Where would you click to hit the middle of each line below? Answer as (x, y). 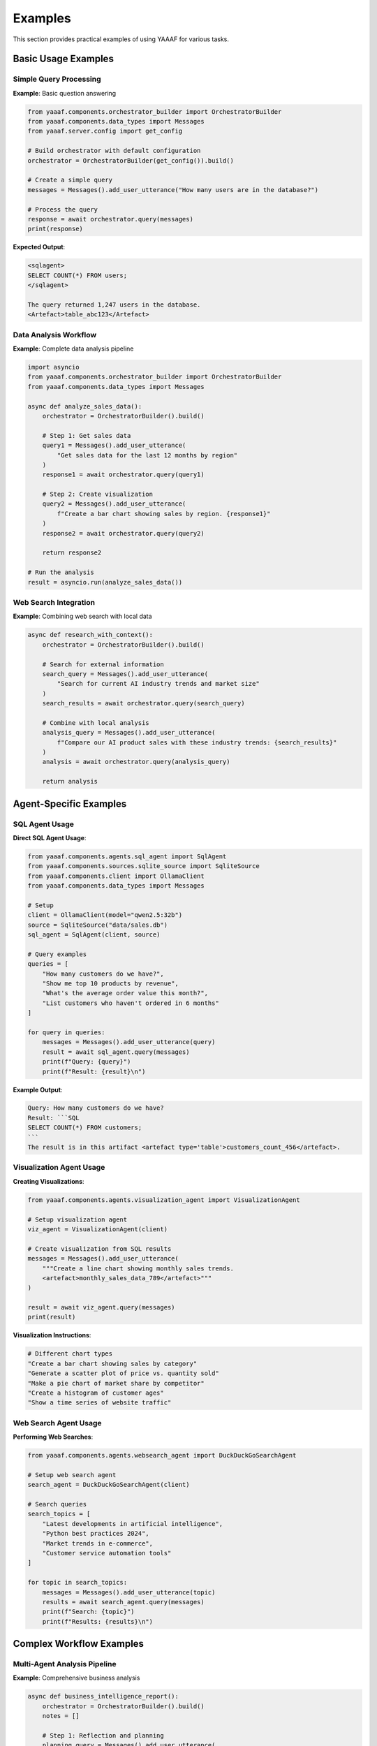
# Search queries (57, 1504)
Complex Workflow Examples (79, 1644)
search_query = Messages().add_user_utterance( (125, 674)
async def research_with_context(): (90, 635)
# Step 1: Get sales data (87, 435)
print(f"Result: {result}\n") (94, 1071)
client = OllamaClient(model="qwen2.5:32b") (105, 915)
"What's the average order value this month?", (125, 993)
